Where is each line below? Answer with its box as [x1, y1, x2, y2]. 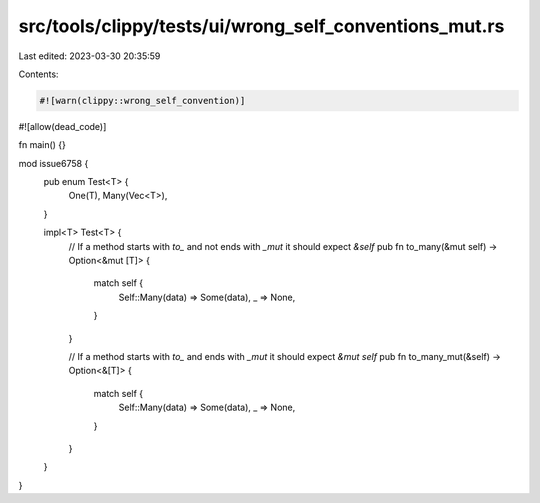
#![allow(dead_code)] [18, 120, 107, 132]
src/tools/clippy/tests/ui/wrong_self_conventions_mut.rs [18, 15, 505, 37]
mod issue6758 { [18, 157, 89, 169]
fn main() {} [18, 139, 67, 151]
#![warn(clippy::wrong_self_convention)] [39, 95, 246, 106]
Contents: [18, 68, 59, 80]
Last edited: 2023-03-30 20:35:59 [18, 50, 161, 62]
